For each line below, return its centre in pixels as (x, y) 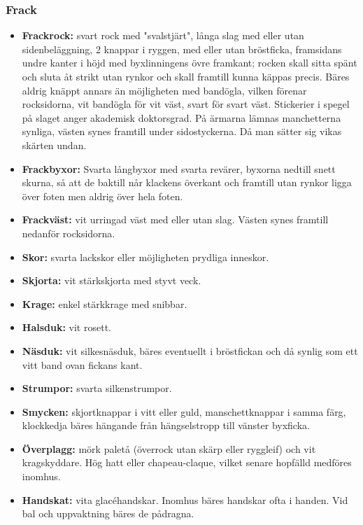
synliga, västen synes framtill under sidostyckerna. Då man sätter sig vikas (182, 131)
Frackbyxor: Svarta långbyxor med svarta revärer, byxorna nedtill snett (179, 168)
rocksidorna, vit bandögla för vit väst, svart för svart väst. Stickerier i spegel (186, 104)
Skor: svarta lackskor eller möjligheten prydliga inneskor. (145, 257)
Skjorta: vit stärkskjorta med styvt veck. (112, 280)
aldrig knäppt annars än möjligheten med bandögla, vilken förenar (164, 90)
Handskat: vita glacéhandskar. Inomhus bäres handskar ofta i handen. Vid (185, 499)
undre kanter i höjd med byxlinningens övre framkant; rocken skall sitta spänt (190, 63)
